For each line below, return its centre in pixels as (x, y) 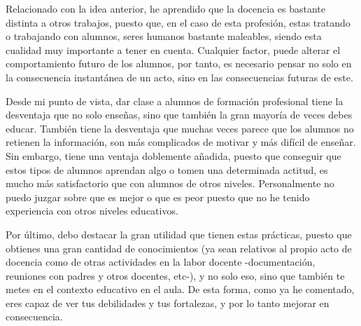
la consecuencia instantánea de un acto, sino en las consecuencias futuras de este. (179, 77)
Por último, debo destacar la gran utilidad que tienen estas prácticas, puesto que (179, 234)
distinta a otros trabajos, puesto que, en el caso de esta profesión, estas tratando (178, 22)
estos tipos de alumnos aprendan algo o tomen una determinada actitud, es (167, 169)
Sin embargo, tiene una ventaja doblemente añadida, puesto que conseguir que (174, 155)
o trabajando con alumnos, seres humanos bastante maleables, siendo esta (164, 36)
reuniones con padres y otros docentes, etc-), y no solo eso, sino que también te (175, 275)
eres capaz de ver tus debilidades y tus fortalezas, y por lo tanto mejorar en (168, 303)
